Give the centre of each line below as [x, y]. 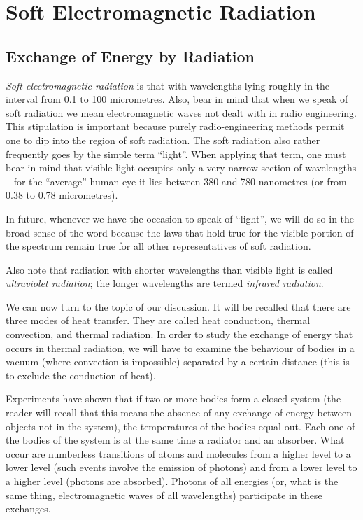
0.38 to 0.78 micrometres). [62, 195]
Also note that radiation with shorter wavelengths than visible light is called [169, 269]
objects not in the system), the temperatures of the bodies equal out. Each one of [180, 426]
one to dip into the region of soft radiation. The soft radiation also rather [163, 140]
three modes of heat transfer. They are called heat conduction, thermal [158, 320]
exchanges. [28, 508]
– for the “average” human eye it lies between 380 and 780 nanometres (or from [176, 181]
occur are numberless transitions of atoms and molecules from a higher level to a [178, 453]
